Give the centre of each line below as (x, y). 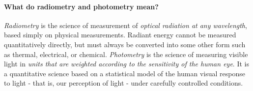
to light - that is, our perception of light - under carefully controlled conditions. (124, 83)
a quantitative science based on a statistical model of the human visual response (125, 73)
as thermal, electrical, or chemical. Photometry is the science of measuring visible (126, 54)
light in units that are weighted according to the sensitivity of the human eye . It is (126, 64)
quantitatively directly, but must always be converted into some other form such (125, 44)
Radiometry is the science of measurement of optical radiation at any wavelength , (126, 25)
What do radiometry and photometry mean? (81, 6)
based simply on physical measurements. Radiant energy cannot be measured (120, 35)
